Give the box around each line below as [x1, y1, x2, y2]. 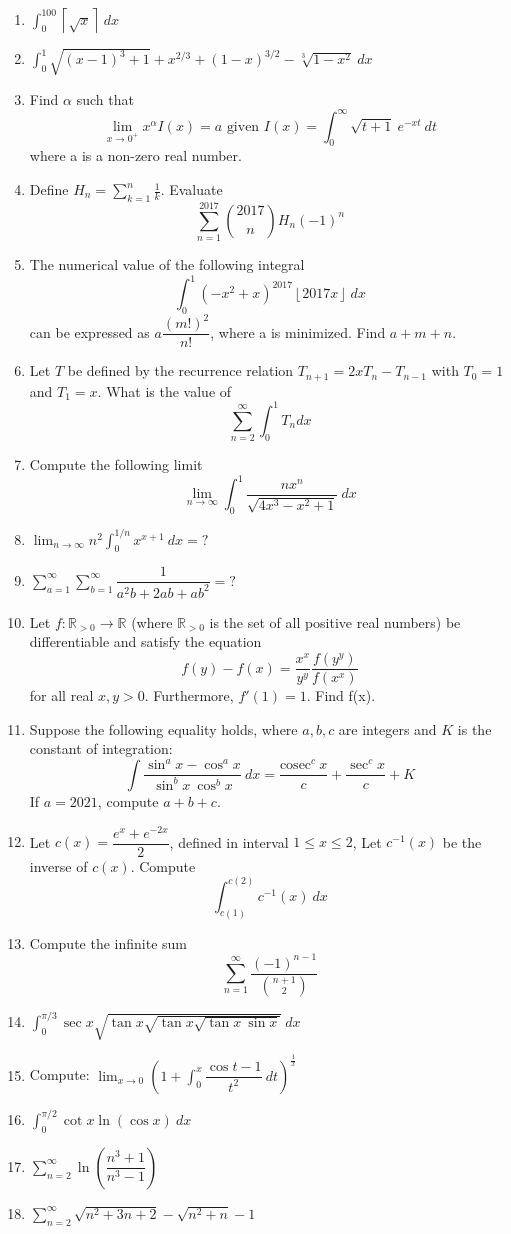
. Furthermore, [144, 685, 234, 706]
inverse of [29, 855, 88, 876]
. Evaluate [160, 179, 223, 200]
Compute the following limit [29, 454, 203, 475]
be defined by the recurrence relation [67, 360, 294, 381]
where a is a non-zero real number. [29, 145, 242, 166]
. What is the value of [97, 380, 232, 401]
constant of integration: [29, 738, 173, 759]
